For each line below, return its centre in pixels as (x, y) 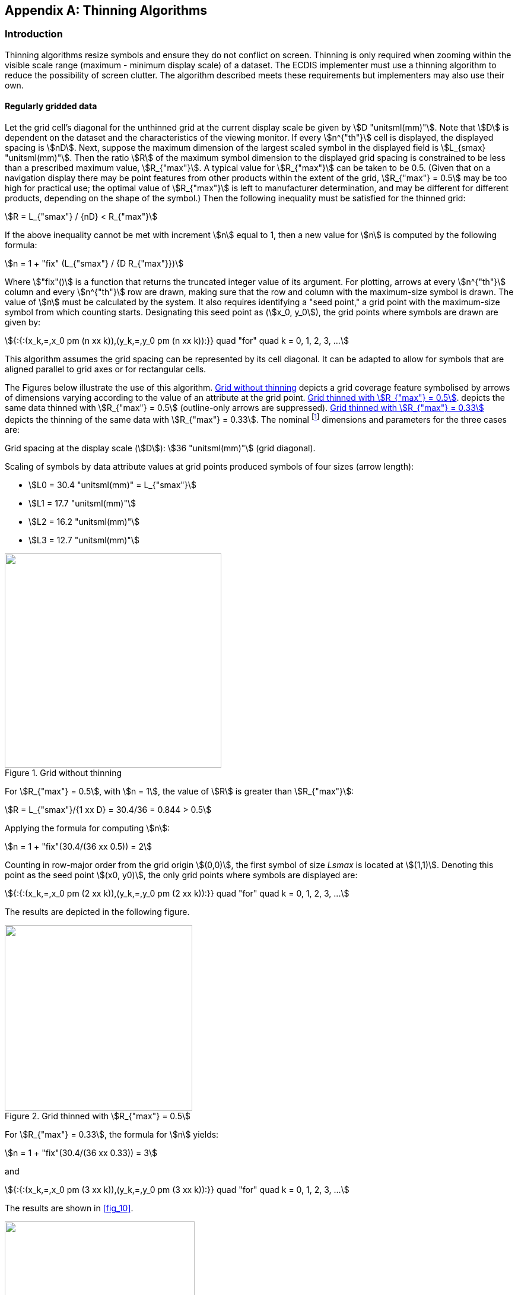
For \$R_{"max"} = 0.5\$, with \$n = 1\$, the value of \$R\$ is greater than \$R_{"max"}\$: (179, 791)
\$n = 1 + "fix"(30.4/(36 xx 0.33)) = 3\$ (81, 1152)
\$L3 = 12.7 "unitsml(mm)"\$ (84, 540)
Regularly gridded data (51, 106)
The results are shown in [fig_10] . (69, 1208)
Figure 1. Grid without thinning (63, 772)
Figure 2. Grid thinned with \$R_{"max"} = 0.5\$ (98, 1116)
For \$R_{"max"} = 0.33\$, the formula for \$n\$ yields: (112, 1134)
